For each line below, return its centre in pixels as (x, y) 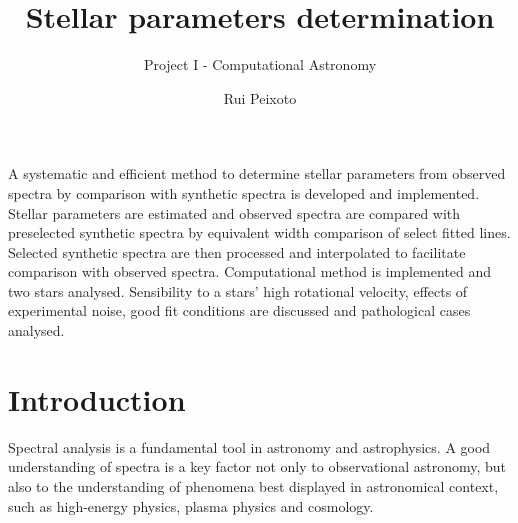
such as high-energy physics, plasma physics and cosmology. (191, 505)
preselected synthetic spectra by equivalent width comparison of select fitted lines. (259, 232)
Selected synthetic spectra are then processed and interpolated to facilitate (237, 251)
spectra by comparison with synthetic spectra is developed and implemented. (244, 192)
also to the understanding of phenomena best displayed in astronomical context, (253, 485)
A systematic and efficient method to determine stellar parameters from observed (257, 173)
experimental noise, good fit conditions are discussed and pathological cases (239, 310)
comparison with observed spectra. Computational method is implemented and (250, 271)
